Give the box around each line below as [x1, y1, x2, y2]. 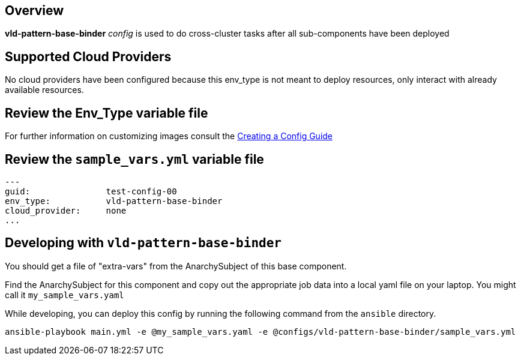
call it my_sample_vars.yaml [5, 289, 124, 300]
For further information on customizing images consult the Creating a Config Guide [5, 131, 333, 142]
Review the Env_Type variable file [5, 105, 208, 121]
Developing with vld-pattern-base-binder [5, 235, 282, 251]
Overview [5, 3, 64, 18]
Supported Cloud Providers [5, 49, 172, 64]
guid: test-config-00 [5, 186, 177, 196]
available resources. [5, 85, 84, 95]
